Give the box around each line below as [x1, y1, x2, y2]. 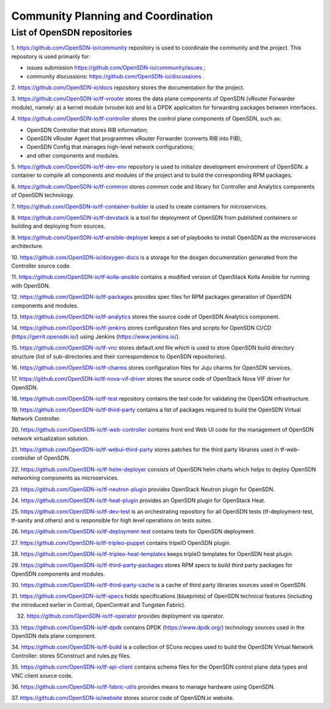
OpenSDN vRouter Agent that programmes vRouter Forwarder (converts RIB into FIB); [26, 135, 242, 142]
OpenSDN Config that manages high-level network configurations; [26, 143, 194, 151]
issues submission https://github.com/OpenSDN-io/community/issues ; [26, 64, 206, 72]
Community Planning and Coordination [11, 9, 213, 23]
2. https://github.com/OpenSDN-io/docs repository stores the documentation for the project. [11, 83, 244, 91]
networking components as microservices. [11, 475, 119, 482]
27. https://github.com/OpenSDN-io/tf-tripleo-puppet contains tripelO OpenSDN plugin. [11, 539, 232, 546]
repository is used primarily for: [11, 53, 91, 60]
